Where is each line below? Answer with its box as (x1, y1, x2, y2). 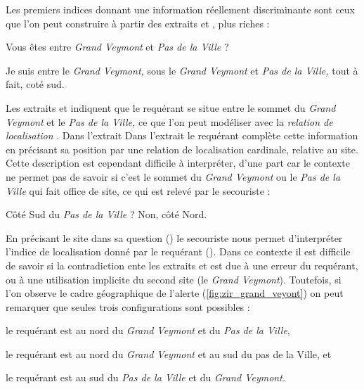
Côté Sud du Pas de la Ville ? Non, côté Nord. (6, 207, 207, 222)
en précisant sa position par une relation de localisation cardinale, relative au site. (6, 141, 358, 156)
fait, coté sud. (6, 77, 65, 91)
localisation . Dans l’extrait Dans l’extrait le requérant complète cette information (6, 128, 358, 143)
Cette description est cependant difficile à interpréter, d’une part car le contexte (6, 155, 350, 170)
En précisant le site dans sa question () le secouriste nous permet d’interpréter (6, 230, 343, 245)
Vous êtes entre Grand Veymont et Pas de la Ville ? (6, 39, 229, 54)
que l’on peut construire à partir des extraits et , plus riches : (6, 15, 270, 30)
